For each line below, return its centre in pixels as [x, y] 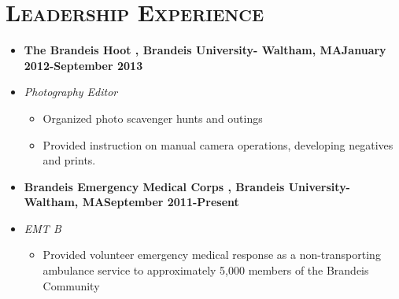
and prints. [69, 160]
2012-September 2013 [83, 65]
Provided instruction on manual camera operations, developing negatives [218, 144]
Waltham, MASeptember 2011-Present [131, 202]
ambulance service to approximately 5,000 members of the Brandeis [206, 270]
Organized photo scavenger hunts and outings [153, 118]
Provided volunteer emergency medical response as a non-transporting [212, 255]
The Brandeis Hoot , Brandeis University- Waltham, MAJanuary [205, 50]
